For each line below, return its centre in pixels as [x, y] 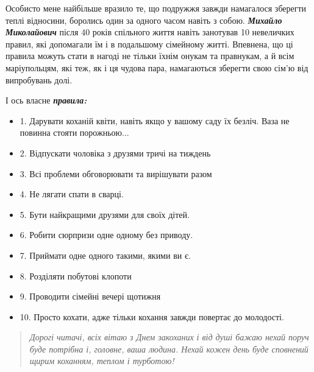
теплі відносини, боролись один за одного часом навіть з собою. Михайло [144, 20]
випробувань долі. [39, 79]
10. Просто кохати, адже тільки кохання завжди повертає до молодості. [152, 316]
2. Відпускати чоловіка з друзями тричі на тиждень [115, 153]
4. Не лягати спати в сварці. [72, 194]
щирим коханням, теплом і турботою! [102, 361]
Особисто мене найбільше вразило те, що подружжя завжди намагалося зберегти [156, 8]
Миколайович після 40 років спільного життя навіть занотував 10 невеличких [150, 32]
